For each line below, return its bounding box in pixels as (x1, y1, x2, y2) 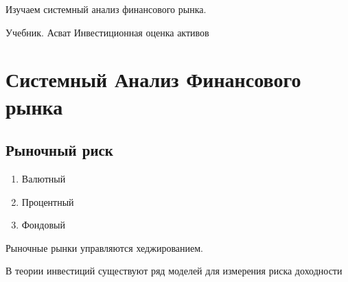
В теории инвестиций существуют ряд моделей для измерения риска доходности (5, 263, 343, 278)
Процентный (21, 194, 74, 209)
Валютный (21, 171, 66, 185)
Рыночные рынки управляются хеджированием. (5, 240, 203, 255)
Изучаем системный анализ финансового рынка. (5, 2, 207, 16)
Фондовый (21, 218, 65, 232)
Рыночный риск (5, 139, 113, 161)
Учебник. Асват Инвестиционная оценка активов (5, 25, 209, 39)
